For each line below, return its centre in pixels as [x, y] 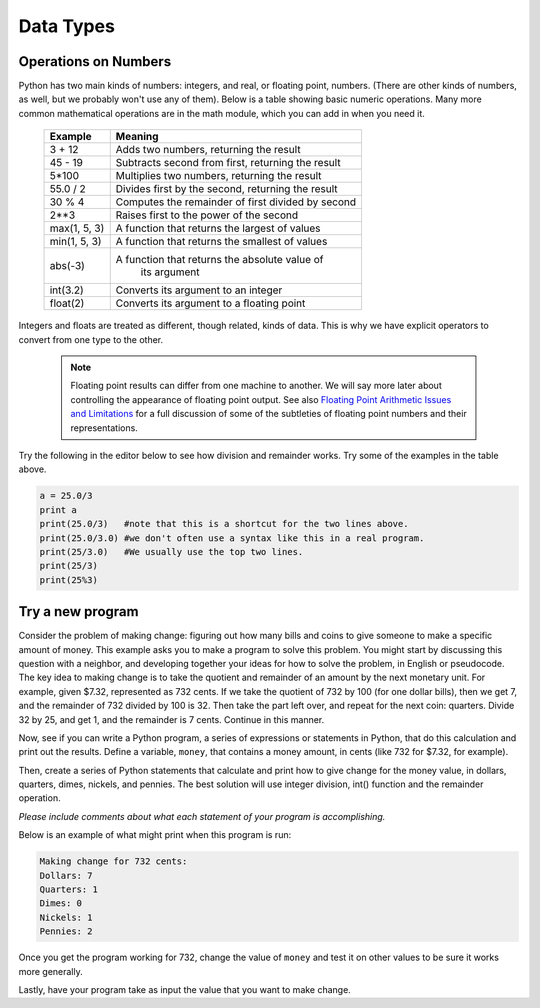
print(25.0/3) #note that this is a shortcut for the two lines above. [224, 524]
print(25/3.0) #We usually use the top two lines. [171, 551]
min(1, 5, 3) [75, 242]
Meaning [137, 137]
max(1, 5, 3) [77, 228]
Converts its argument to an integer [199, 290]
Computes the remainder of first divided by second [236, 202]
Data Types [66, 26]
